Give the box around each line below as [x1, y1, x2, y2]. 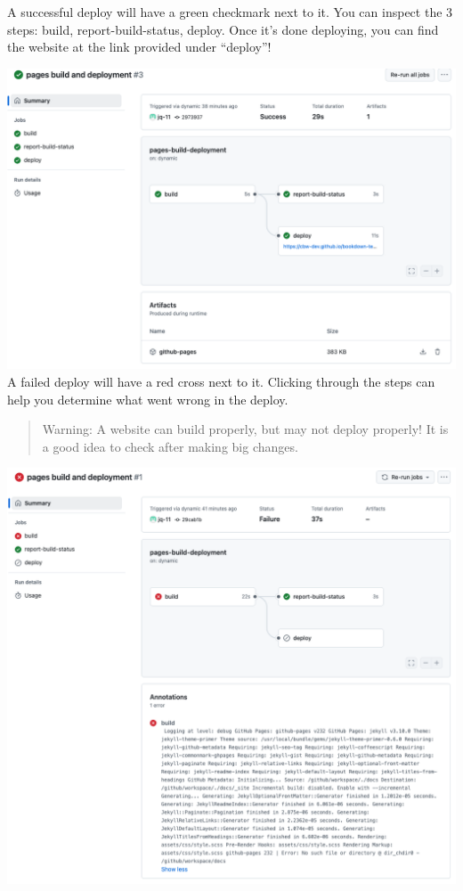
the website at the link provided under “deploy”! [7, 37, 272, 56]
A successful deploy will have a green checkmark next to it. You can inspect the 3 [7, 3, 453, 20]
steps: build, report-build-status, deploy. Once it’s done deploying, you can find [7, 20, 439, 38]
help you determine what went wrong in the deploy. [7, 389, 288, 408]
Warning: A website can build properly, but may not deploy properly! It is [42, 420, 449, 438]
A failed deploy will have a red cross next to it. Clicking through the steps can [7, 372, 435, 391]
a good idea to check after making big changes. [42, 437, 298, 455]
